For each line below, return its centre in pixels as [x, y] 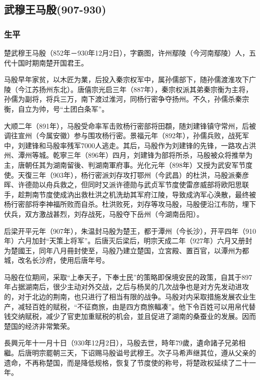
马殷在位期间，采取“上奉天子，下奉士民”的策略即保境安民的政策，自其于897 [128, 277]
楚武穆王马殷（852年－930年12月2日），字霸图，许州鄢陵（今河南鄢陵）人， [126, 53]
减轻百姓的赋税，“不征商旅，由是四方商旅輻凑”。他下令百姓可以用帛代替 [137, 306]
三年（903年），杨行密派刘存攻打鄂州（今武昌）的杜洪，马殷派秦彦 [140, 174]
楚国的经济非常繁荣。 [39, 326]
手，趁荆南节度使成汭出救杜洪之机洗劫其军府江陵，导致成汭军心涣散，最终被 [130, 194]
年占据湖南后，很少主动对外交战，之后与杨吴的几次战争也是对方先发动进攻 [126, 287]
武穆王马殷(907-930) [55, 9]
